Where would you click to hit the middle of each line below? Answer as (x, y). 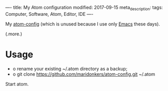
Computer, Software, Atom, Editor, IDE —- (49, 14)
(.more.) (14, 34)
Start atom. (17, 84)
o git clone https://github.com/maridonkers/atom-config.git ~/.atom (84, 74)
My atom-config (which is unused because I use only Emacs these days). (83, 24)
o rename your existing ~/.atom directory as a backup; (70, 69)
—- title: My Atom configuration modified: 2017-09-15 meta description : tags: (84, 8)
